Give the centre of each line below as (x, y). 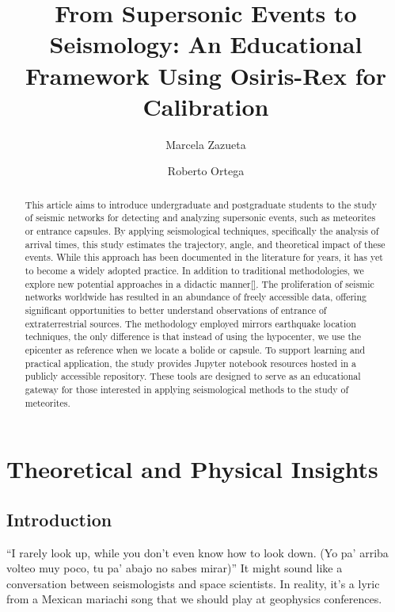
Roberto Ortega (206, 171)
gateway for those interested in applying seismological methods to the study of (187, 389)
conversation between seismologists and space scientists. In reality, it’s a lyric (193, 583)
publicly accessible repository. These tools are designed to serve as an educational (193, 376)
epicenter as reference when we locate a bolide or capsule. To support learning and (195, 349)
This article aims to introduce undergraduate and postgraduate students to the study (201, 204)
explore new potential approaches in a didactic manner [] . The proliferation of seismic (199, 283)
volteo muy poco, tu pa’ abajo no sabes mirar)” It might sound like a (175, 568)
